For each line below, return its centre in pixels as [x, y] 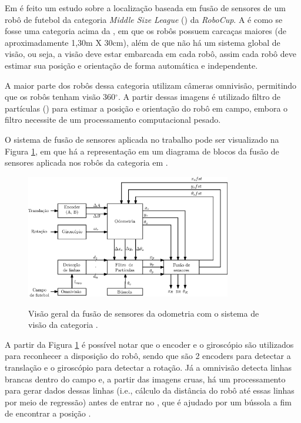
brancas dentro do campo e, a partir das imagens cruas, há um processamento [145, 379]
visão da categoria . [63, 325]
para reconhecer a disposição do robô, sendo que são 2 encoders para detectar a [148, 356]
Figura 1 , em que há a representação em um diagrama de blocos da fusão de [142, 151]
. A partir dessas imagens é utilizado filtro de [199, 97]
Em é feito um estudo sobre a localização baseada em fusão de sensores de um [145, 8]
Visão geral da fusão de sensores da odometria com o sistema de [144, 313]
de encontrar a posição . [48, 413]
